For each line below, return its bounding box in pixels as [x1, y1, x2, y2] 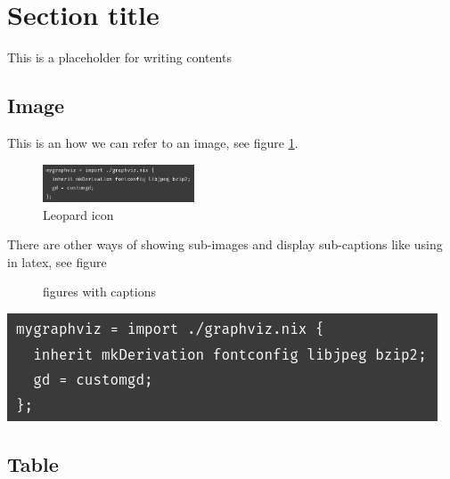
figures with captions [43, 282, 156, 301]
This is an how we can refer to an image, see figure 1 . [7, 133, 299, 151]
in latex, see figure [7, 252, 107, 271]
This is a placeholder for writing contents [7, 48, 232, 67]
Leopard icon [43, 205, 114, 223]
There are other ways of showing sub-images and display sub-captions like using [7, 235, 443, 254]
